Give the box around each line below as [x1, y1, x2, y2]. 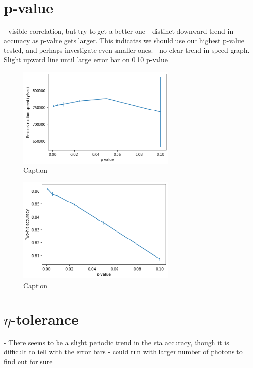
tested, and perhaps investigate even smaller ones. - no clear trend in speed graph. [4, 45, 250, 55]
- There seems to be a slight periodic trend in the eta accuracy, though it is [4, 337, 229, 347]
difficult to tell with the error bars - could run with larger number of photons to [4, 347, 243, 357]
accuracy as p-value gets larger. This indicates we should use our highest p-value [4, 35, 244, 45]
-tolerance [10, 309, 78, 329]
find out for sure [4, 356, 53, 366]
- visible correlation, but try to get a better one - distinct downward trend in [4, 26, 234, 36]
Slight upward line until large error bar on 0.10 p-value [4, 54, 168, 64]
